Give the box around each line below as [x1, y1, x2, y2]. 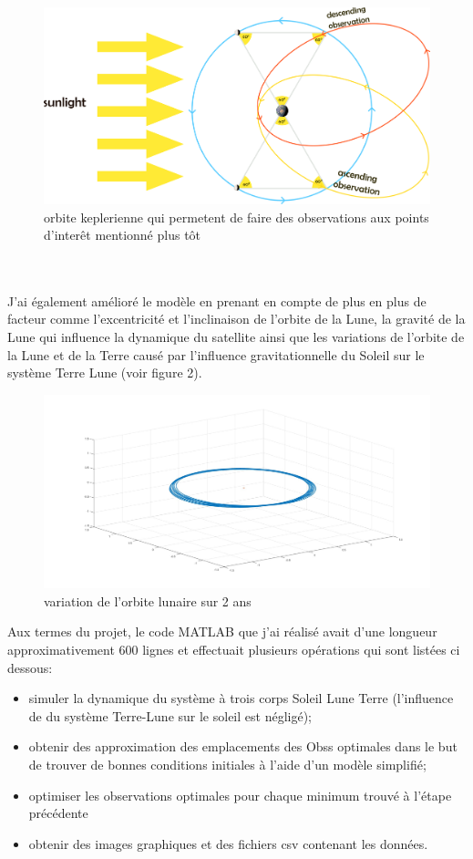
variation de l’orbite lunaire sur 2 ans [44, 591, 252, 610]
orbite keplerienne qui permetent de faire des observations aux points [44, 207, 429, 226]
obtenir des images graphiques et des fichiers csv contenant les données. [28, 833, 428, 853]
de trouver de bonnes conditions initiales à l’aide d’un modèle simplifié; [28, 755, 427, 774]
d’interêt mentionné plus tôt [44, 225, 201, 244]
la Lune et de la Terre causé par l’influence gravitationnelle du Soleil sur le [7, 345, 425, 364]
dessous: [7, 657, 53, 677]
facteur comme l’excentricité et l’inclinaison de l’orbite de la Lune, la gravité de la [7, 309, 466, 328]
